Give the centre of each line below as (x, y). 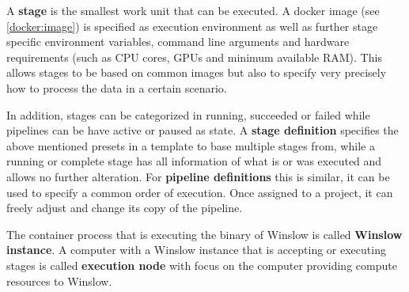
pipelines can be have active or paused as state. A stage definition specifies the (203, 130)
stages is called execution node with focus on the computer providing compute (202, 265)
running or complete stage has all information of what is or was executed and (194, 161)
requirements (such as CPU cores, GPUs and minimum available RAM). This (194, 57)
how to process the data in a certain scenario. (117, 87)
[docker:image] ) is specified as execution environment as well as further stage (192, 26)
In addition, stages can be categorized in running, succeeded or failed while (188, 114)
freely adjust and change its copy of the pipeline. (125, 208)
